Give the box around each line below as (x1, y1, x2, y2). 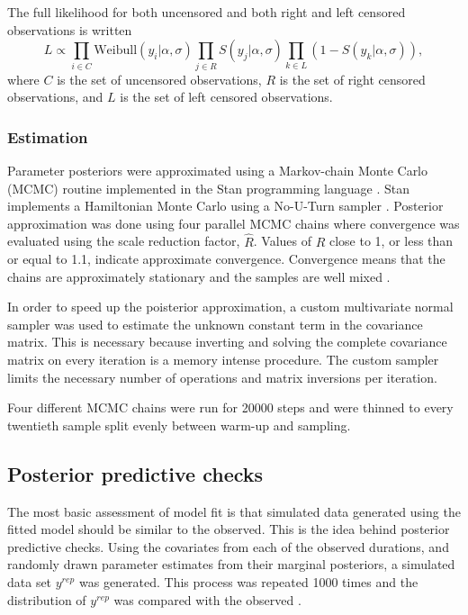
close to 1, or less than (328, 231, 454, 250)
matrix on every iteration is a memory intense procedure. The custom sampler (7, 350, 439, 369)
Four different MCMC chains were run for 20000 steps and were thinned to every (7, 398, 454, 417)
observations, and (7, 87, 103, 106)
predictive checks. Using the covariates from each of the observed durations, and (7, 537, 449, 556)
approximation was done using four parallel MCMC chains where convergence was (7, 213, 460, 232)
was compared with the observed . (113, 590, 301, 609)
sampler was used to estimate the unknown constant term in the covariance (7, 314, 423, 333)
